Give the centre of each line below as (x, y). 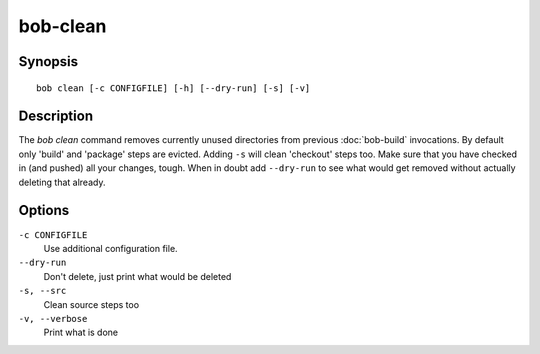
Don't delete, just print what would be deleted (137, 276)
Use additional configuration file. (111, 248)
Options (44, 210)
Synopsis (48, 61)
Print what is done (81, 332)
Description (56, 116)
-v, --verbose (53, 318)
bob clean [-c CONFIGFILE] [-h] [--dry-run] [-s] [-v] (173, 88)
